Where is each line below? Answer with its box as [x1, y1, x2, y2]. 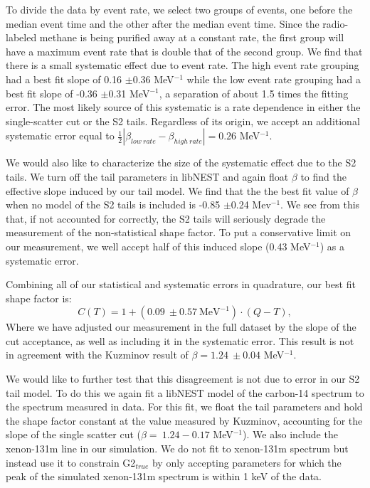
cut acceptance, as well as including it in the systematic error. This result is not [6, 333, 354, 348]
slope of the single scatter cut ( [6, 427, 142, 442]
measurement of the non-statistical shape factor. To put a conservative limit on [6, 225, 351, 240]
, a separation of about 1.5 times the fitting [159, 85, 349, 100]
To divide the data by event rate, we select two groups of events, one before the [6, 2, 353, 16]
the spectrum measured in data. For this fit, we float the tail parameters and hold [6, 399, 363, 414]
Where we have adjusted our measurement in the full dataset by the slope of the [6, 319, 356, 334]
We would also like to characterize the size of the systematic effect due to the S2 [6, 155, 356, 170]
